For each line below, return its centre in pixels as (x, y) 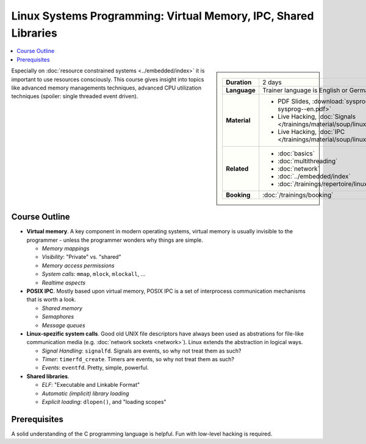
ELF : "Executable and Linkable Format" (91, 385)
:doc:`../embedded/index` (314, 177)
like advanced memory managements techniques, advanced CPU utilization (106, 88)
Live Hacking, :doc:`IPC (311, 132)
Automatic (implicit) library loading (85, 393)
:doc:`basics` (296, 153)
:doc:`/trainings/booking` (298, 195)
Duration (239, 82)
